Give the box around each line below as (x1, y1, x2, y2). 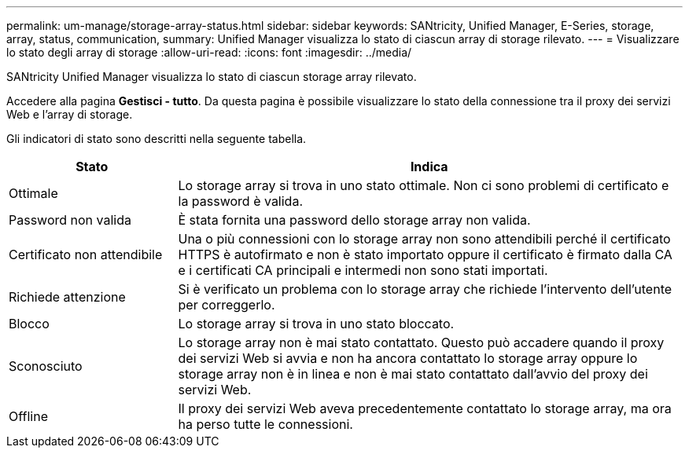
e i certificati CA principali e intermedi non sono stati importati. (178, 262, 548, 278)
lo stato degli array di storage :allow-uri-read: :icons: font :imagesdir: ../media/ (6, 46, 412, 59)
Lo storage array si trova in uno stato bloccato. (178, 316, 455, 331)
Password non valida (9, 212, 131, 228)
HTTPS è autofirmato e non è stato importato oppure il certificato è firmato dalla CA (178, 247, 672, 262)
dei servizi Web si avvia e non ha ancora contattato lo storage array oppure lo (178, 350, 638, 366)
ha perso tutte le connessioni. (178, 416, 353, 432)
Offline (9, 408, 48, 424)
